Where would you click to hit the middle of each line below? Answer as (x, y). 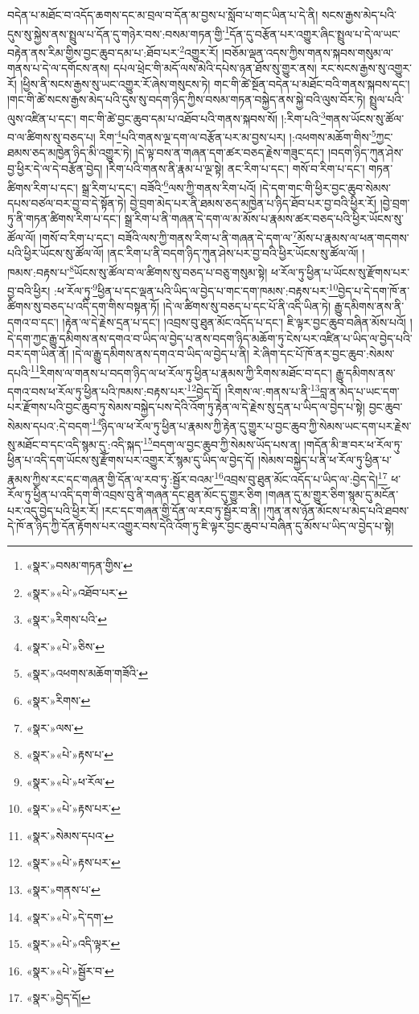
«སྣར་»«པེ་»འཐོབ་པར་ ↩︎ (77, 592)
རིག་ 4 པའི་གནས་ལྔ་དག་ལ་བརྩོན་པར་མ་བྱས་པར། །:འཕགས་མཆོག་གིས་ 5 (238, 136)
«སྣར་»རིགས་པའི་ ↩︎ (66, 619)
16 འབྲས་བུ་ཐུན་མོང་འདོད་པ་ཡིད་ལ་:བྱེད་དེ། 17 (301, 477)
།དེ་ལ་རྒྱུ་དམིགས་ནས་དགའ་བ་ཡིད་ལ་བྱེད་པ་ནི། (161, 354)
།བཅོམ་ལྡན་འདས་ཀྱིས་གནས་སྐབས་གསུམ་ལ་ (307, 52)
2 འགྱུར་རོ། (199, 51)
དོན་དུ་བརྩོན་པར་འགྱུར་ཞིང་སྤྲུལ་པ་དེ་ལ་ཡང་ (315, 33)
